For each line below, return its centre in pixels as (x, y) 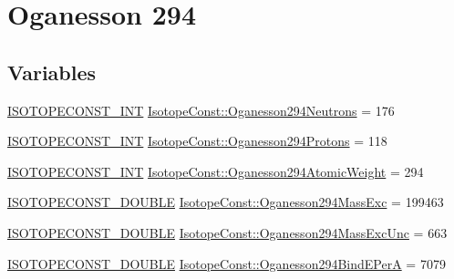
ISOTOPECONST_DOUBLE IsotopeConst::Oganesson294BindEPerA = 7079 (227, 263)
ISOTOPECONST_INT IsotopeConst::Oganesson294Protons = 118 (197, 141)
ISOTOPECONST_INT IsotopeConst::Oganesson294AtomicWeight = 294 (216, 171)
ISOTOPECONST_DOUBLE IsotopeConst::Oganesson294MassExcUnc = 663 (227, 232)
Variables (52, 72)
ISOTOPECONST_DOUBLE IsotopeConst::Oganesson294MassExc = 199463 (226, 202)
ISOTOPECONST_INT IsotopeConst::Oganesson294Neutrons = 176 (201, 110)
